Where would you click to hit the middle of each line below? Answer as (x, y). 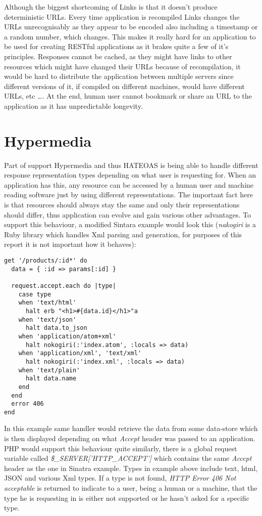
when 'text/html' (47, 303)
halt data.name (51, 379)
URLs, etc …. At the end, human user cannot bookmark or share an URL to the (128, 96)
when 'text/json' (47, 319)
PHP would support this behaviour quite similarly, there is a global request (121, 448)
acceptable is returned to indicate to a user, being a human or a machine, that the (131, 488)
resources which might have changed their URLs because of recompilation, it (122, 66)
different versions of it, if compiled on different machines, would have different (124, 86)
